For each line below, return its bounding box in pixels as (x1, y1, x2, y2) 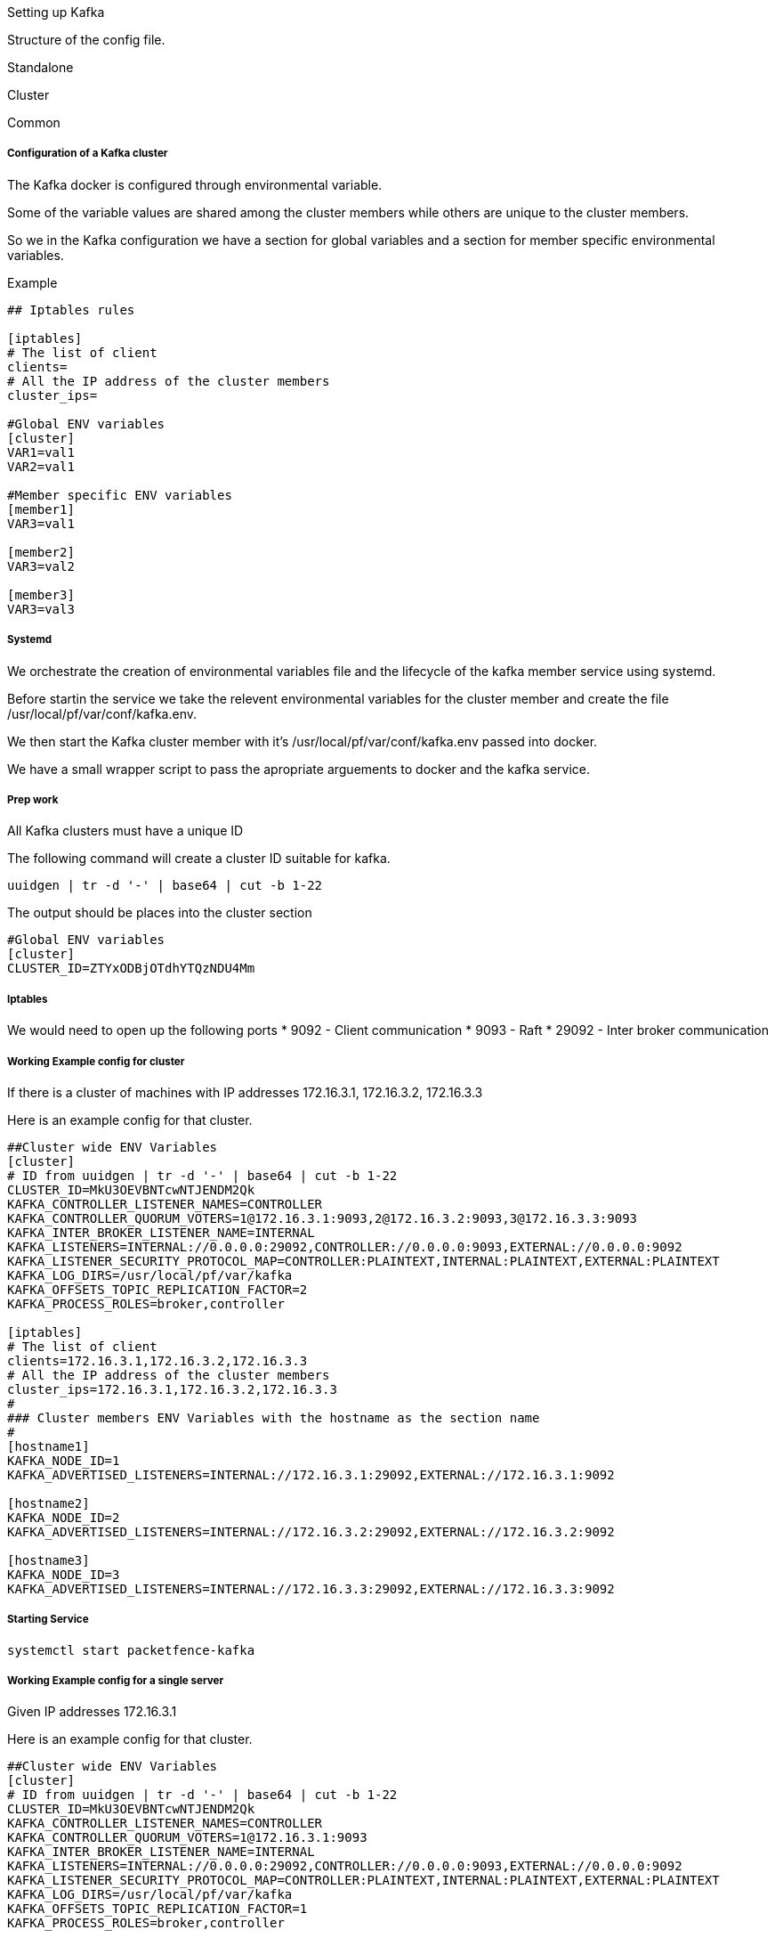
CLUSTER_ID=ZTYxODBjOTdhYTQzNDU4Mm (7, 961, 255, 976)
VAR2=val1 (7, 459, 75, 474)
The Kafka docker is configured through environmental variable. (7, 176, 383, 192)
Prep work (7, 793, 59, 806)
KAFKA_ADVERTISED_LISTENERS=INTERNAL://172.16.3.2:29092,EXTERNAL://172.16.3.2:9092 (7, 1524, 615, 1539)
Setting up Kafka (7, 4, 105, 20)
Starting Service (7, 1613, 89, 1626)
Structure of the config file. (7, 32, 165, 47)
